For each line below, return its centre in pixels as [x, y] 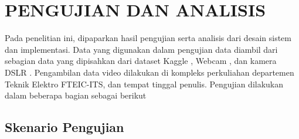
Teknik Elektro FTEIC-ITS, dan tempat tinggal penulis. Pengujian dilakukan [144, 84]
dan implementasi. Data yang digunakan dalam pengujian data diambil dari [141, 49]
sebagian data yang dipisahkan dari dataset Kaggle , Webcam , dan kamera [141, 61]
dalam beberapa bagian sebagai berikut [76, 95]
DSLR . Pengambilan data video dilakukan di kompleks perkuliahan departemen [149, 72]
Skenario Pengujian [64, 127]
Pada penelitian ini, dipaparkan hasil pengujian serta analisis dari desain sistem [148, 38]
